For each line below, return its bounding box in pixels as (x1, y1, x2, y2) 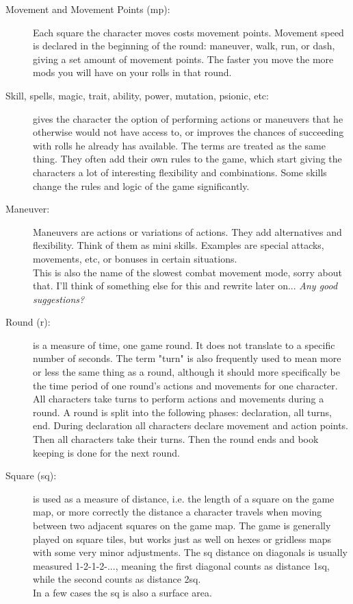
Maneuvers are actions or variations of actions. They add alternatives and (33, 224, 342, 239)
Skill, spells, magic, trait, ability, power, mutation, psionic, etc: (5, 88, 269, 102)
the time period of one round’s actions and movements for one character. (33, 378, 338, 392)
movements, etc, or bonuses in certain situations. (33, 251, 237, 265)
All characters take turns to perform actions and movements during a (33, 391, 324, 406)
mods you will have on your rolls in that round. (33, 65, 232, 80)
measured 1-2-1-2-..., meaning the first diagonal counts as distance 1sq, (33, 558, 330, 572)
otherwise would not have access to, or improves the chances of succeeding (33, 125, 344, 139)
